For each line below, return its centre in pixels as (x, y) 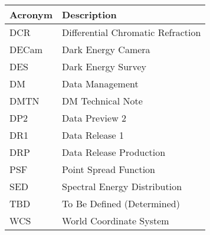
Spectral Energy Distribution (122, 186)
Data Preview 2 (94, 118)
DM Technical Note (102, 101)
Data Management (100, 84)
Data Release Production (114, 152)
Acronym (31, 14)
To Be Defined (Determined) (121, 203)
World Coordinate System (116, 221)
